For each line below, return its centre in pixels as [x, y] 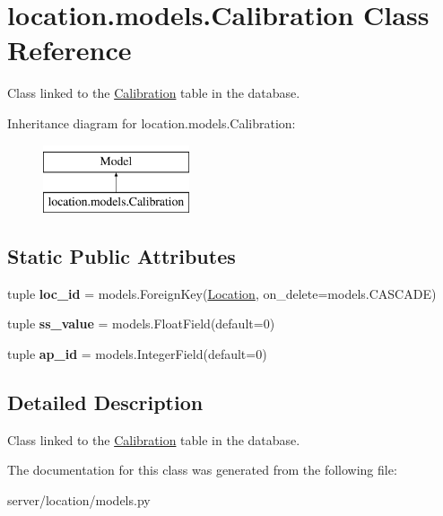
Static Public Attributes [122, 256]
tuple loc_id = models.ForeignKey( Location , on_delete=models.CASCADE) [222, 293]
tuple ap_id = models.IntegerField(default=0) [137, 354]
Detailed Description [105, 402]
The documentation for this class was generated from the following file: [202, 470]
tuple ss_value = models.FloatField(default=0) [141, 324]
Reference [69, 50]
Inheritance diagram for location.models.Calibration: [152, 122]
